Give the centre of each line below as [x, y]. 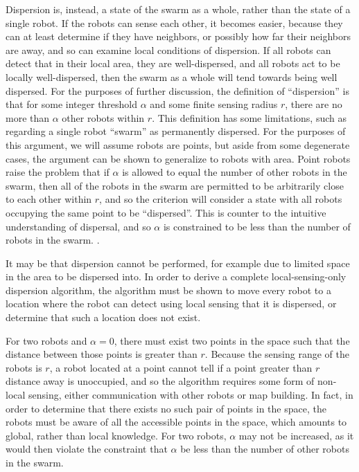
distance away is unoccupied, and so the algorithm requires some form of [160, 381]
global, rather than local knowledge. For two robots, [116, 435]
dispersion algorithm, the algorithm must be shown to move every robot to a [168, 290]
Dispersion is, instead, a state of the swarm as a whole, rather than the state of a [178, 9]
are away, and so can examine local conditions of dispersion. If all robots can [168, 49]
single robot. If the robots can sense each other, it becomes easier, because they [174, 22]
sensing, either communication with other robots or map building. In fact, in [191, 395]
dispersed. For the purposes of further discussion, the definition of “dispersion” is [177, 90]
